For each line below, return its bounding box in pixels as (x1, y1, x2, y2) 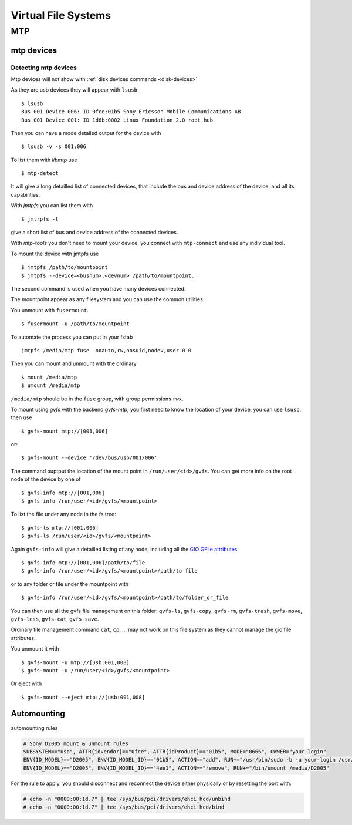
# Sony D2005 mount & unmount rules (23, 740, 129, 747)
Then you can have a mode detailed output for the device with (11, 129, 161, 136)
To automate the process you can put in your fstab (11, 334, 133, 341)
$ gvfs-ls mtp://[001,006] (21, 524, 99, 531)
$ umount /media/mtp (21, 382, 80, 389)
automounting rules (11, 724, 58, 731)
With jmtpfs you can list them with (11, 202, 93, 209)
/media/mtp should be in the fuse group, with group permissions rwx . (11, 395, 184, 402)
